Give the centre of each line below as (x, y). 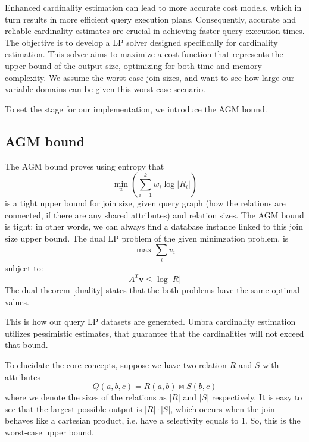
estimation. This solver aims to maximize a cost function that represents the (144, 54)
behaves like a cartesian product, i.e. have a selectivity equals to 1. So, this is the (153, 420)
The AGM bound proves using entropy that (85, 166)
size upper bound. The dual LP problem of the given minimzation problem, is (147, 238)
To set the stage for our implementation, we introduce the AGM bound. (136, 109)
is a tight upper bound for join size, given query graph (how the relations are (145, 203)
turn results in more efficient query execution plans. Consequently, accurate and (150, 19)
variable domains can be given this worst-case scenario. (105, 89)
